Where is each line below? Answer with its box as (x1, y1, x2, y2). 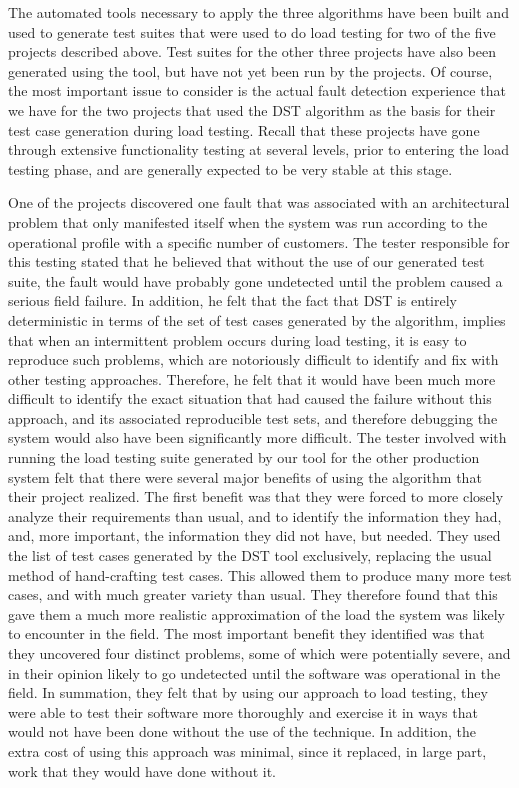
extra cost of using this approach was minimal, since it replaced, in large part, (8, 740, 487, 761)
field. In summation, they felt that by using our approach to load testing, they (8, 682, 488, 703)
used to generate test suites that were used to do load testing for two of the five (8, 21, 496, 42)
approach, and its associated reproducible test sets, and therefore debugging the (8, 407, 498, 428)
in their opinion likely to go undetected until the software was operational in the (8, 662, 501, 683)
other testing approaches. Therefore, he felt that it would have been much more (8, 368, 496, 389)
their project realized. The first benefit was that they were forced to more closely (8, 486, 504, 507)
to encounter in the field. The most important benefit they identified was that (8, 623, 485, 644)
